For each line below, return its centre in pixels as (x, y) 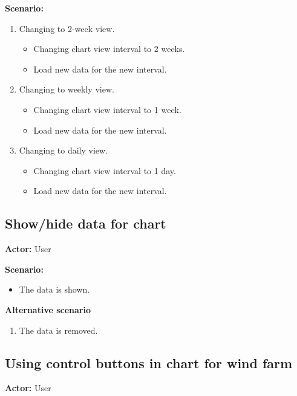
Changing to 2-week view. (67, 28)
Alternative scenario (48, 309)
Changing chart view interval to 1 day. (105, 170)
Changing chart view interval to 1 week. (107, 109)
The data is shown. (54, 289)
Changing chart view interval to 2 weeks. (109, 49)
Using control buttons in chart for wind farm (149, 362)
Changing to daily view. (64, 150)
